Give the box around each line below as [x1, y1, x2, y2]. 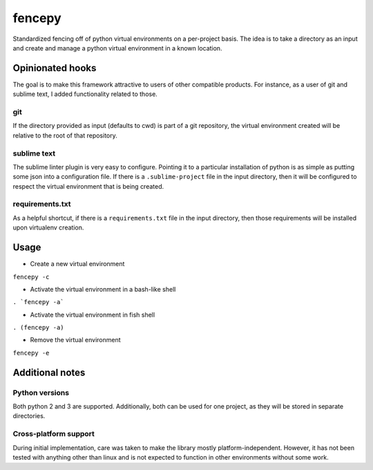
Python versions [12, 388, 69, 397]
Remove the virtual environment [30, 336, 121, 344]
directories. [12, 412, 46, 420]
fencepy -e [12, 349, 50, 357]
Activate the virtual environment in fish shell [30, 310, 155, 319]
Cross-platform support [12, 429, 95, 439]
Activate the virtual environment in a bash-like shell [30, 285, 176, 293]
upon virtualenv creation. [12, 223, 84, 232]
